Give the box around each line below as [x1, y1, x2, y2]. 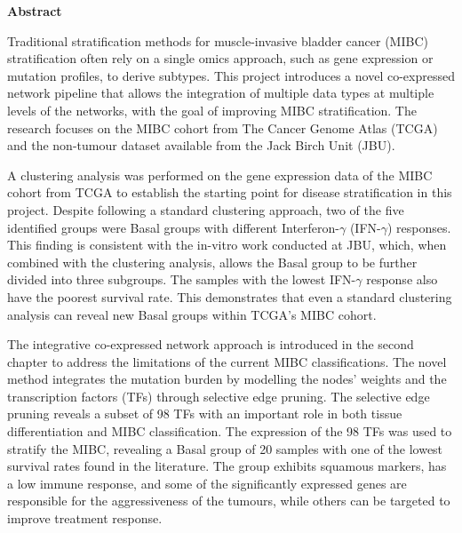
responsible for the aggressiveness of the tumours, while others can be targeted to [7, 491, 450, 510]
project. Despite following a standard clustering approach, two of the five [7, 200, 404, 219]
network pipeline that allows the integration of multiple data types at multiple [7, 84, 434, 102]
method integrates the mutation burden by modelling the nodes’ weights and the [7, 370, 447, 388]
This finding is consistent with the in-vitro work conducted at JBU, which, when [7, 235, 447, 254]
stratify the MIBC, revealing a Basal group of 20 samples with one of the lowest [7, 439, 443, 457]
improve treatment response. [7, 509, 163, 528]
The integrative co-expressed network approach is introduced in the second [7, 335, 414, 354]
